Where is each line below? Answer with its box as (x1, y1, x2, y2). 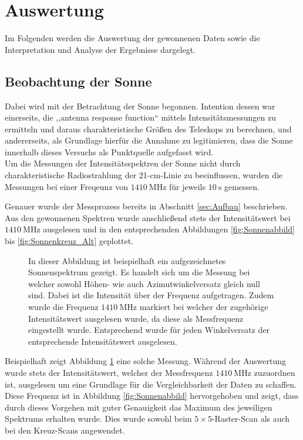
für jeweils (169, 180, 206, 192)
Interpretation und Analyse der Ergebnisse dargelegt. (5, 43, 196, 55)
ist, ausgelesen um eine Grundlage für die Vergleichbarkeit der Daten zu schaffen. (5, 378, 297, 390)
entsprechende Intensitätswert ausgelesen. (28, 335, 177, 347)
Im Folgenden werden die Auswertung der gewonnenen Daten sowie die (5, 32, 260, 44)
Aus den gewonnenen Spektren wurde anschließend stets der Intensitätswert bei (5, 211, 291, 224)
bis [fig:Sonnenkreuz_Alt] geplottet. (5, 235, 134, 247)
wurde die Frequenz (28, 301, 99, 313)
